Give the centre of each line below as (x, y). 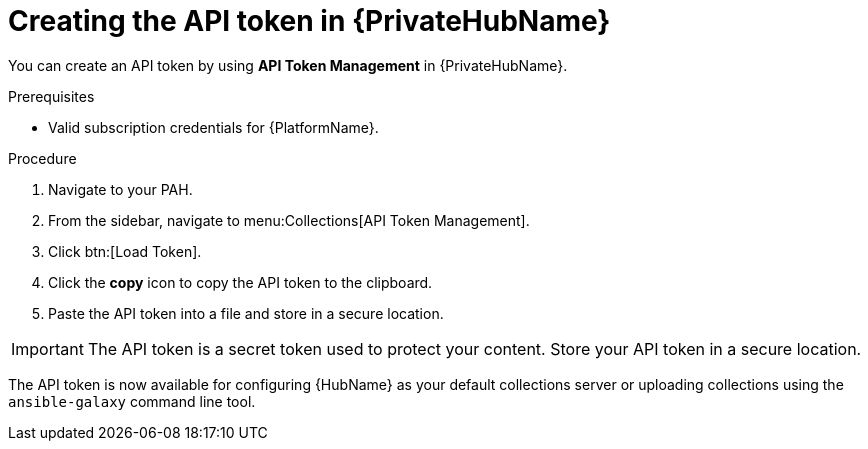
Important (47, 348)
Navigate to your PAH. (120, 189)
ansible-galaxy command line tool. (132, 401)
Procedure (42, 158)
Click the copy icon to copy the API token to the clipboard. (240, 282)
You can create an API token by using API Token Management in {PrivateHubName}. (288, 65)
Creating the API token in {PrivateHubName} (309, 21)
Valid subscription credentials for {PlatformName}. (213, 127)
